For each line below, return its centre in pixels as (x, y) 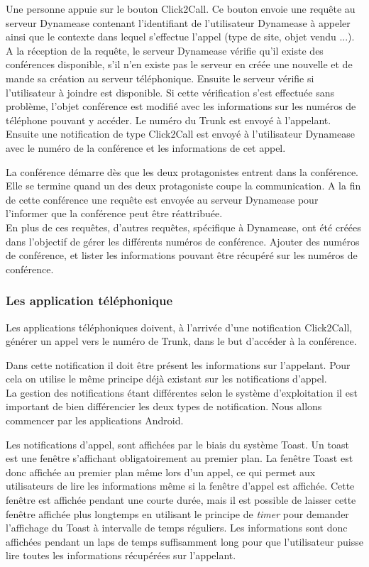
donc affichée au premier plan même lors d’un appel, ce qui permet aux (161, 472)
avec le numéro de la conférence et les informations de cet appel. (146, 147)
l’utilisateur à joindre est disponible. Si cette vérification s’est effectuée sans (170, 92)
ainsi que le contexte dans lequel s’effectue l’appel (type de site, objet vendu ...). (180, 37)
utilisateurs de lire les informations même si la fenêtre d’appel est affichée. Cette (180, 486)
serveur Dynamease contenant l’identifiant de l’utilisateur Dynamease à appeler (178, 22)
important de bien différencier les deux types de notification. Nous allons (164, 406)
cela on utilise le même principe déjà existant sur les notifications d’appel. (166, 379)
